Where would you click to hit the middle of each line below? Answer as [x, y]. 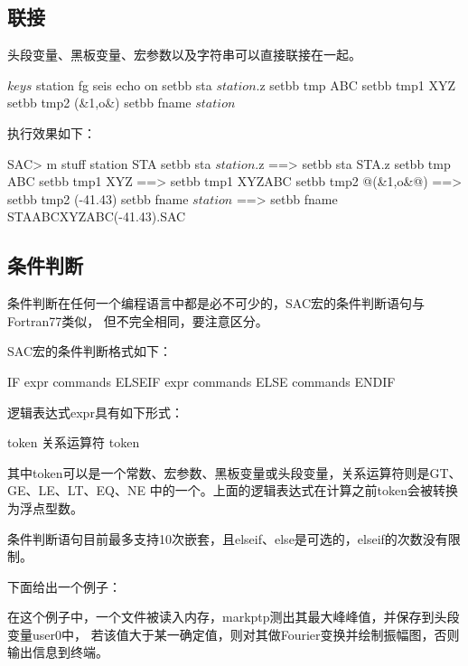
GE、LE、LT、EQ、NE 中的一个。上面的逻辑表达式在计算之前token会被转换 [233, 490]
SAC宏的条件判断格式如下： [89, 351]
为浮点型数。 [45, 507]
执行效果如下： [51, 132]
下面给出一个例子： [64, 586]
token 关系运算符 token [74, 442]
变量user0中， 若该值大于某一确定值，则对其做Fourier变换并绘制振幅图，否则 [234, 634]
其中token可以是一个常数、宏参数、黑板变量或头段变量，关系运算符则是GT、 [234, 472]
